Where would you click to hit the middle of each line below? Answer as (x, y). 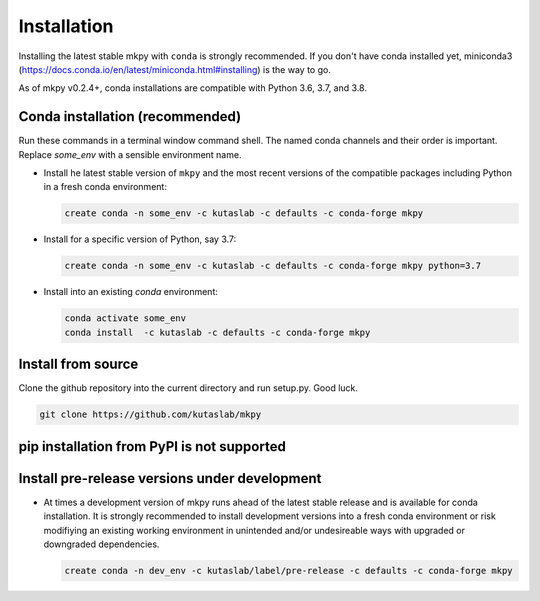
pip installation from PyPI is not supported (152, 446)
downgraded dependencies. (101, 544)
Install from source (78, 364)
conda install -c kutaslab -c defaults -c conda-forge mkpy (217, 332)
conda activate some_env (125, 318)
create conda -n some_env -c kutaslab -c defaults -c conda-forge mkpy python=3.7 (273, 266)
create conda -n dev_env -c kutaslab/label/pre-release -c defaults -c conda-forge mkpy (289, 570)
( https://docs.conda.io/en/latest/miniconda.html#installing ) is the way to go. (175, 69)
